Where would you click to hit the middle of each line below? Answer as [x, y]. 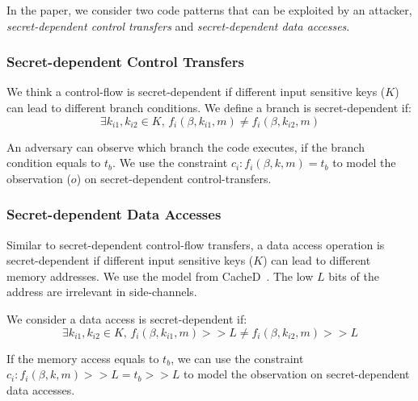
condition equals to [54, 163]
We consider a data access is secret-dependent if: [127, 318]
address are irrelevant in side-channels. [102, 292]
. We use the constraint [170, 163]
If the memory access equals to [83, 358]
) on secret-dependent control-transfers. [174, 178]
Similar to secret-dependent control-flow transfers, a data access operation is [196, 244]
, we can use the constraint [237, 358]
